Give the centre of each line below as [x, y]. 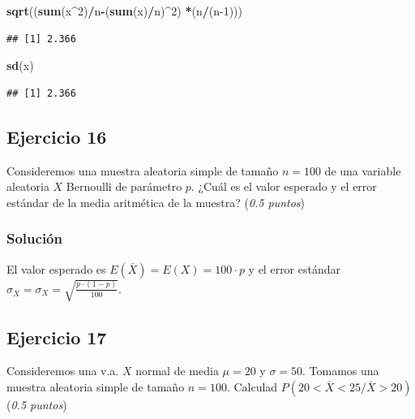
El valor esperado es [56, 268]
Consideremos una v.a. [63, 371]
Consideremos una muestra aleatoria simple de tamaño [143, 170]
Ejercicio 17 [57, 337]
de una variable [363, 170]
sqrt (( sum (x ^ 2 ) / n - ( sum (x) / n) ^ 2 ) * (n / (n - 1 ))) [124, 11]
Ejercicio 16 [57, 136]
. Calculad [252, 386]
